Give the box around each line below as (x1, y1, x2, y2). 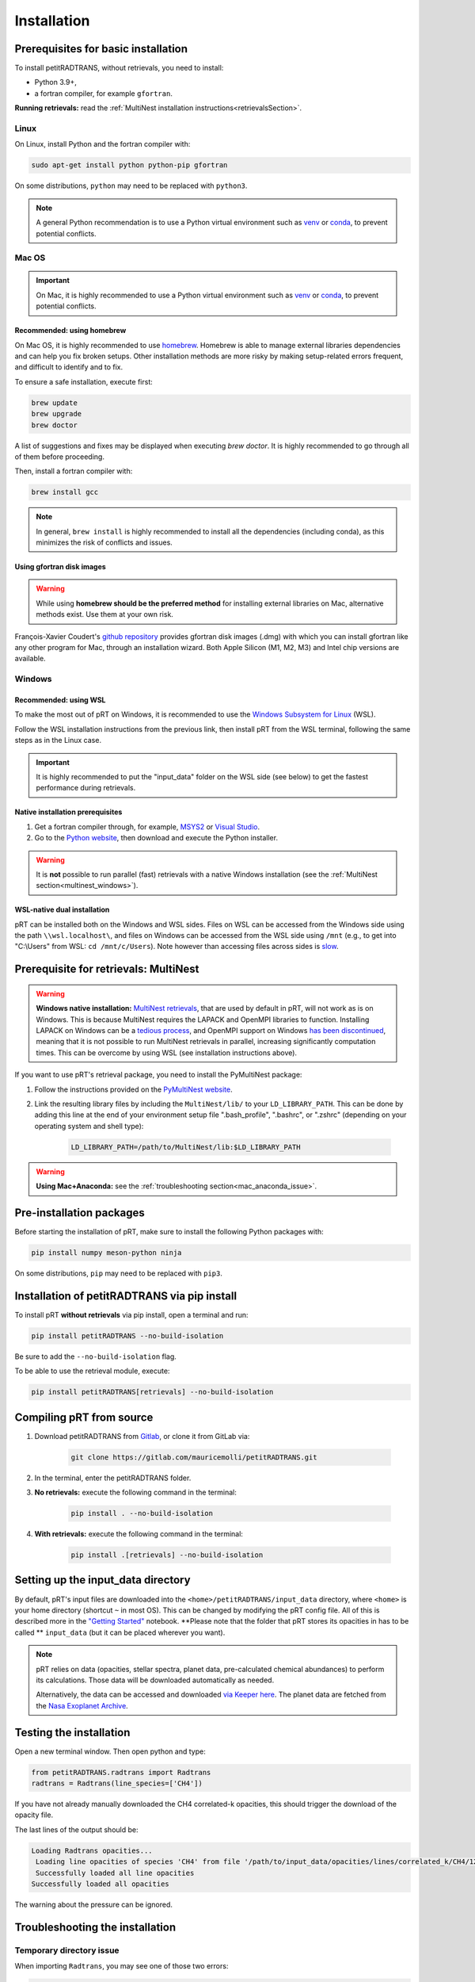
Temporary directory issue (14, 1945, 120, 1956)
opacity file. (14, 1810, 54, 1819)
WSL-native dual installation (14, 905, 110, 915)
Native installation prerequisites (14, 807, 123, 817)
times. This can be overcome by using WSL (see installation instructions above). (36, 1047, 297, 1058)
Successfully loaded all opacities (31, 1879, 169, 1888)
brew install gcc (31, 488, 99, 497)
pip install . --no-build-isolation (70, 1509, 214, 1518)
